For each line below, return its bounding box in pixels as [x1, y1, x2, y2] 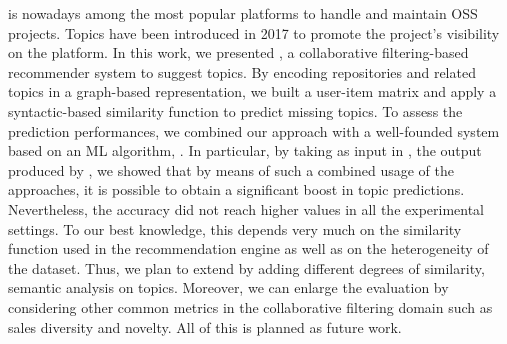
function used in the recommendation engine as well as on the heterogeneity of [8, 238, 489, 259]
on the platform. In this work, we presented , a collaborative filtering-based [8, 42, 469, 63]
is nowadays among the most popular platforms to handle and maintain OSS [8, 3, 478, 23]
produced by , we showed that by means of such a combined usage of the [8, 159, 454, 180]
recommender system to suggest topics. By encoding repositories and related [8, 61, 476, 82]
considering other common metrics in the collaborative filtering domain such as [8, 296, 493, 317]
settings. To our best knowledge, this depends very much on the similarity [8, 218, 462, 239]
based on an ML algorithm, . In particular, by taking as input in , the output [8, 140, 482, 161]
